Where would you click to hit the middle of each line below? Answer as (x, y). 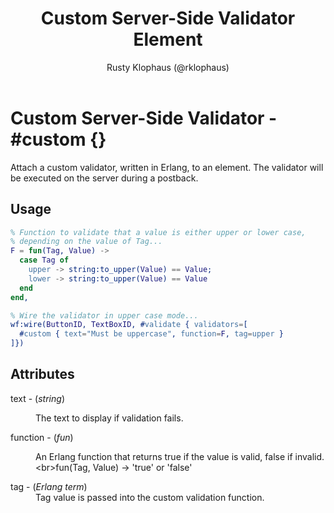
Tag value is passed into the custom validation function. (150, 497)
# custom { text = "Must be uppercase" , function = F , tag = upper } (151, 334)
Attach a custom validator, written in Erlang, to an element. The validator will (167, 167)
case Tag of (44, 260)
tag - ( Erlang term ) (49, 486)
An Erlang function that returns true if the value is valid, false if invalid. (180, 456)
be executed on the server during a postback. (104, 178)
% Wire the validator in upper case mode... (104, 315)
